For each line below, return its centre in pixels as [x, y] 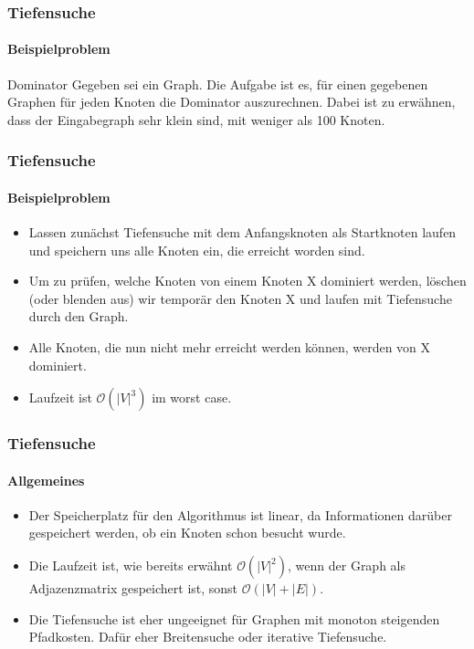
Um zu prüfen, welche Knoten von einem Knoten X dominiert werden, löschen [248, 281]
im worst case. [192, 398]
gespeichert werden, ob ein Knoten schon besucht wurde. [187, 533]
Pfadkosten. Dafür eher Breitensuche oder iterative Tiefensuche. [208, 637]
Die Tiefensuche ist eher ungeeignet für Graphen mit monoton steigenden [234, 618]
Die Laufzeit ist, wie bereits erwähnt [131, 565]
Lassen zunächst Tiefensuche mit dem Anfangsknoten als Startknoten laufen [242, 232]
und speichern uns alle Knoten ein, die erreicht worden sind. [197, 250]
